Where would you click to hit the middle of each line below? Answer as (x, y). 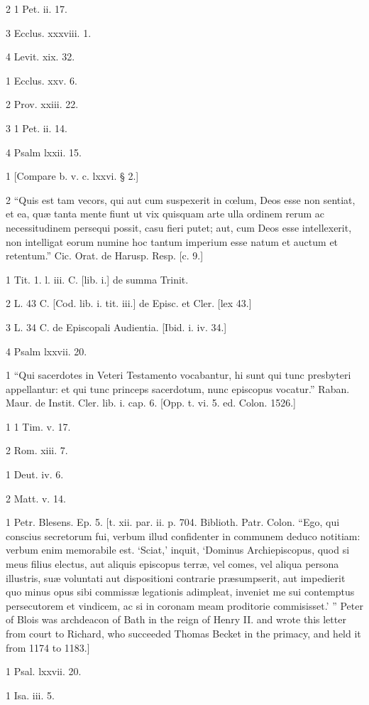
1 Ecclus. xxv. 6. (42, 80)
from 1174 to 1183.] (48, 647)
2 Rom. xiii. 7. (37, 450)
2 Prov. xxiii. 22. (42, 104)
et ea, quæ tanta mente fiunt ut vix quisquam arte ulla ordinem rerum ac (165, 214)
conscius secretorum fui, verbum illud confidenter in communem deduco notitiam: (183, 536)
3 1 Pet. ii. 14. (37, 128)
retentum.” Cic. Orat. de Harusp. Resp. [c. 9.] (105, 255)
